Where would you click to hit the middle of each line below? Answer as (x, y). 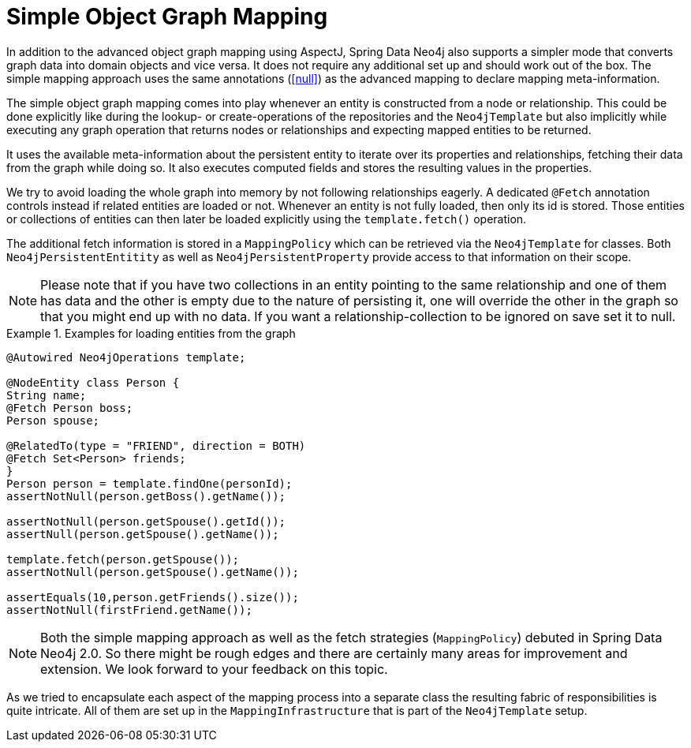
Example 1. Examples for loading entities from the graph (151, 333)
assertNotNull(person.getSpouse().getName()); (153, 572)
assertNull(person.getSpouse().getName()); (143, 534)
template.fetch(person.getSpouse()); (123, 559)
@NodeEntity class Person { (93, 382)
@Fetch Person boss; (70, 408)
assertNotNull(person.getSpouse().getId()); (146, 521)
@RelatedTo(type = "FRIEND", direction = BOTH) (156, 445)
